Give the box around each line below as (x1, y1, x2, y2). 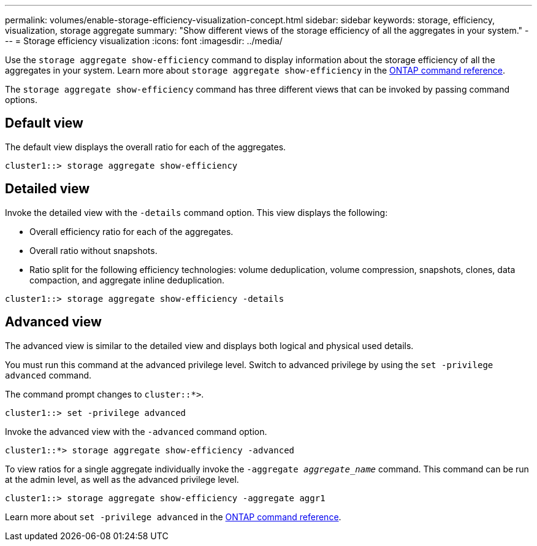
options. (5, 94, 38, 105)
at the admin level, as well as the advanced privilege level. (5, 474, 239, 485)
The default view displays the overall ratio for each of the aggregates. (5, 141, 286, 152)
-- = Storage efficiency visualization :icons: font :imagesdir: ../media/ (5, 36, 283, 46)
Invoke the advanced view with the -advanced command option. (5, 426, 267, 437)
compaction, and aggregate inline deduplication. (29, 274, 225, 285)
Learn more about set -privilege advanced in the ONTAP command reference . (5, 511, 341, 522)
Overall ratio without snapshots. (29, 245, 158, 256)
